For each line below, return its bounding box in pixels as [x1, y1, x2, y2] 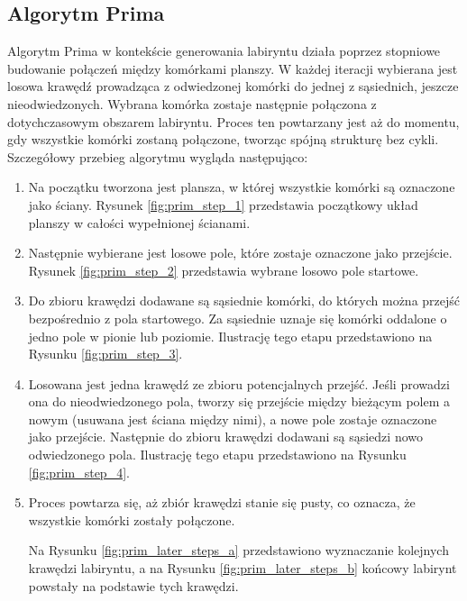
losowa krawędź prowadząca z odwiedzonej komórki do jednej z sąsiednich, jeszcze [7, 77, 459, 96]
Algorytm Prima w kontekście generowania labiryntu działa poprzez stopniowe [7, 41, 441, 60]
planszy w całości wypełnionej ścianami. [28, 213, 251, 232]
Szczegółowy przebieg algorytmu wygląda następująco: [7, 147, 308, 166]
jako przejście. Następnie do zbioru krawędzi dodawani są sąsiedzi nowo [28, 427, 423, 446]
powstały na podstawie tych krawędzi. [28, 576, 239, 595]
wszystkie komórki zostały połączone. [28, 510, 235, 529]
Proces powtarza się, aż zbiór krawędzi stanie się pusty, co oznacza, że [28, 493, 416, 512]
